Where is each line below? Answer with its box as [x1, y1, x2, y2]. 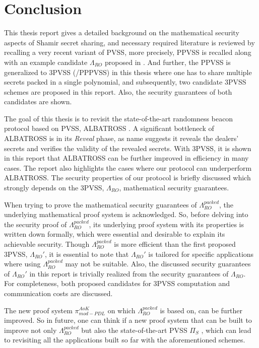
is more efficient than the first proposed [114, 239, 236, 249]
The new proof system [4, 305, 73, 315]
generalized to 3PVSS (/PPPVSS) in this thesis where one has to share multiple [4, 66, 252, 77]
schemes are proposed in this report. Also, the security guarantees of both [4, 86, 232, 97]
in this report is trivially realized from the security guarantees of [29, 268, 229, 279]
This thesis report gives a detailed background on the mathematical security [4, 27, 239, 38]
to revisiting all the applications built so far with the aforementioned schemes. [4, 334, 245, 345]
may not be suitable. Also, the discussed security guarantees [65, 258, 251, 269]
